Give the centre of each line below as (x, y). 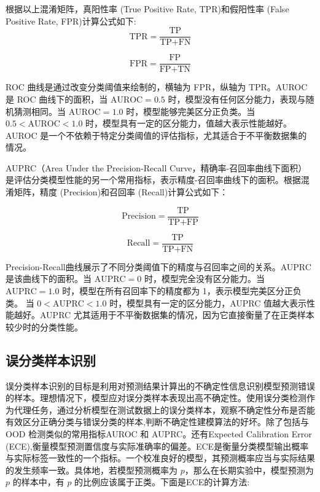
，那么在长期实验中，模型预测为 (249, 470)
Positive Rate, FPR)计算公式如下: (71, 21)
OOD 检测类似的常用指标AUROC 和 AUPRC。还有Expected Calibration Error (159, 433)
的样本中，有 (38, 482)
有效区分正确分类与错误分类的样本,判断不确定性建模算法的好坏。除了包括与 (157, 422)
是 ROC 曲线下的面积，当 (57, 99)
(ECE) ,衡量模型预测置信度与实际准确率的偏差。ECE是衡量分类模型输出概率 (157, 446)
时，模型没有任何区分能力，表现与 (237, 99)
